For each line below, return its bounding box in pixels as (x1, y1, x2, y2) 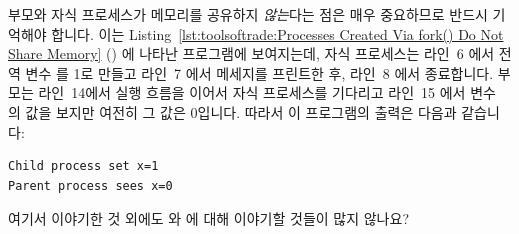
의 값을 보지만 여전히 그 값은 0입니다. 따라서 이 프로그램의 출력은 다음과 (8, 101, 457, 122)
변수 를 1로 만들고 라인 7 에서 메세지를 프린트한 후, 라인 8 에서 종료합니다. (25, 62, 494, 83)
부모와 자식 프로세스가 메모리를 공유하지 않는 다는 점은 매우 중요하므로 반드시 (8, 4, 488, 24)
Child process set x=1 (8, 159, 159, 174)
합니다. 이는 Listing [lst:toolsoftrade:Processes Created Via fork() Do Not (51, 23, 504, 44)
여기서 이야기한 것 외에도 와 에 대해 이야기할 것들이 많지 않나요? (8, 208, 409, 229)
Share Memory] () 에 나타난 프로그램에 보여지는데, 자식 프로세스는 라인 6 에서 (8, 43, 495, 64)
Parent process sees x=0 (8, 178, 173, 193)
